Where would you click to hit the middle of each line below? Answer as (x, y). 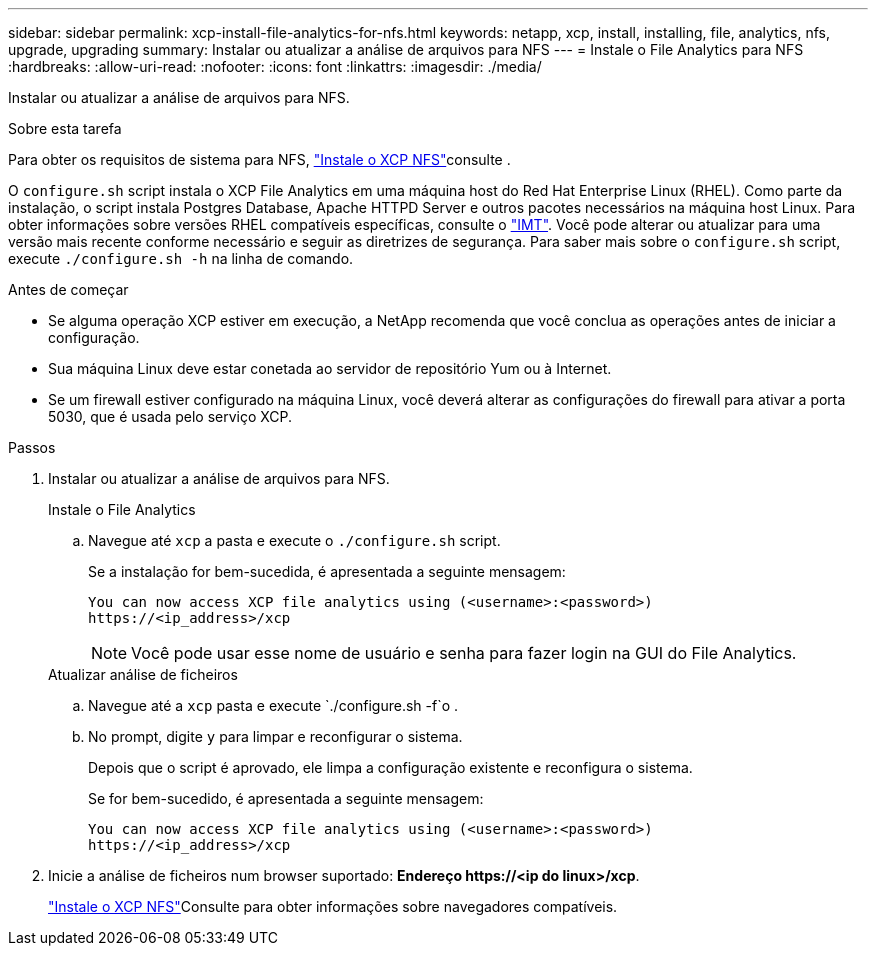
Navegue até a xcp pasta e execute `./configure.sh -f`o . (273, 705)
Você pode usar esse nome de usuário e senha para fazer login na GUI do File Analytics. (464, 653)
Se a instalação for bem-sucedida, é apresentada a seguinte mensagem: (327, 571)
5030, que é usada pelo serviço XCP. (170, 416)
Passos (32, 447)
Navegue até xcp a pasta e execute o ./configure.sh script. (294, 540)
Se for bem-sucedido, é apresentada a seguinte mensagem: (286, 798)
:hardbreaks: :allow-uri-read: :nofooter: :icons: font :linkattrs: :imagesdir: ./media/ (275, 66)
